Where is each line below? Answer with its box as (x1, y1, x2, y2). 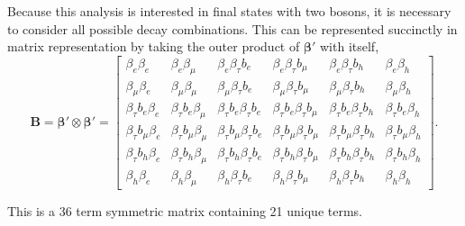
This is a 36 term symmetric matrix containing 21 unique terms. (7, 201, 362, 220)
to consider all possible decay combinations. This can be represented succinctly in (7, 19, 458, 38)
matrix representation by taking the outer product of (7, 37, 300, 56)
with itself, (320, 37, 379, 56)
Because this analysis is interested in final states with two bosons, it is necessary (7, 2, 451, 20)
